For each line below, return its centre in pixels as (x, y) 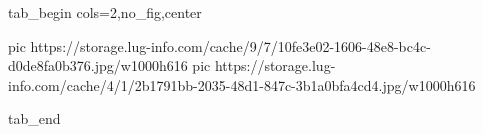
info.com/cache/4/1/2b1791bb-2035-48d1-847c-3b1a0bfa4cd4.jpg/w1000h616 (242, 84)
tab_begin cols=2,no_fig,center (105, 12)
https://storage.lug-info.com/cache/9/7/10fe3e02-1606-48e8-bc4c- (230, 45)
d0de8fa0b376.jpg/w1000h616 (98, 65)
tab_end (34, 118)
